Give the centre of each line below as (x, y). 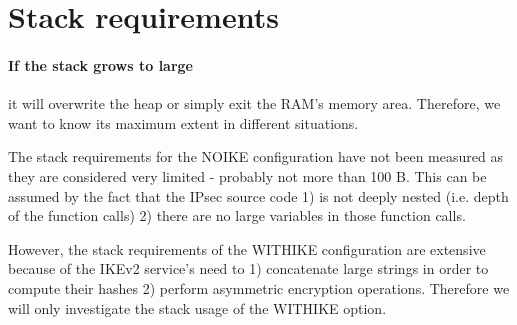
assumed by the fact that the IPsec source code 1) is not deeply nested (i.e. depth (258, 195)
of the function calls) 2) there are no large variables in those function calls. (237, 215)
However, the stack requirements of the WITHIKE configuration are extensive (247, 248)
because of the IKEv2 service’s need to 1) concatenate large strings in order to (248, 268)
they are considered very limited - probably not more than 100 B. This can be (247, 175)
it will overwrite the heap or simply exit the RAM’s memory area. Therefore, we (254, 103)
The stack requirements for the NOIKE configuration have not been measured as (255, 156)
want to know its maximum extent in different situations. (183, 122)
